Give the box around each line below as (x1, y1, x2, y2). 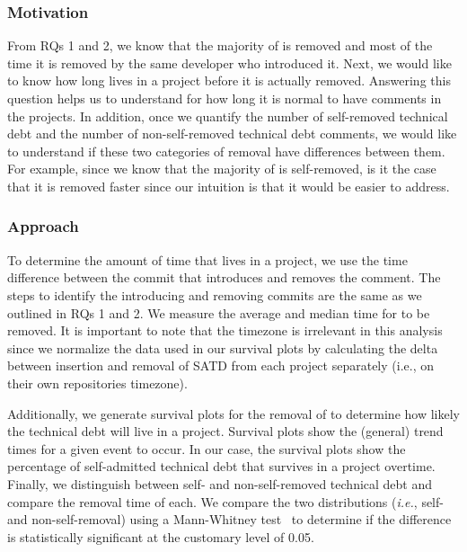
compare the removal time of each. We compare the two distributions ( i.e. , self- (7, 492, 444, 511)
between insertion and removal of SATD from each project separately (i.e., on (7, 356, 434, 375)
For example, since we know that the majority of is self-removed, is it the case (7, 159, 436, 178)
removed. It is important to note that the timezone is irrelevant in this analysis (7, 321, 443, 340)
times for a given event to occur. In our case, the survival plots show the (7, 439, 406, 458)
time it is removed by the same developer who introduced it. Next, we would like (7, 53, 452, 72)
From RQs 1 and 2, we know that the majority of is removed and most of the (7, 36, 433, 55)
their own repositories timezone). (7, 373, 188, 392)
